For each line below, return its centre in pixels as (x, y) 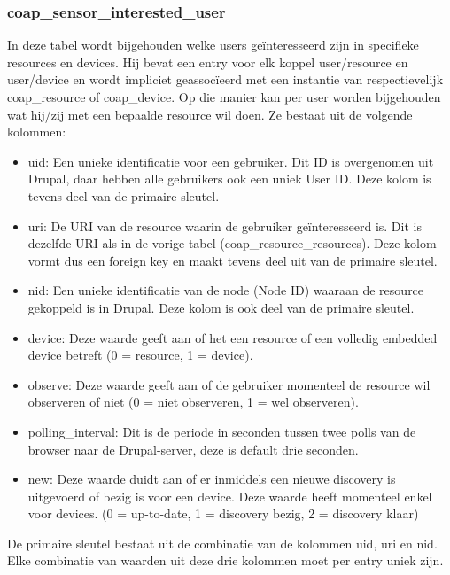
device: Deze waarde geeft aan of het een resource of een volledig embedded (233, 337)
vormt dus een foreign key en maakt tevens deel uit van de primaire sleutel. (233, 260)
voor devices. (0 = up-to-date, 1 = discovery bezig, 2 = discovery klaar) (223, 513)
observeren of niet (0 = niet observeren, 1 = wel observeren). (193, 402)
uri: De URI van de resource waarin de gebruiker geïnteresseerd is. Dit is (225, 225)
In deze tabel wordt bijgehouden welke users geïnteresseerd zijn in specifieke (213, 45)
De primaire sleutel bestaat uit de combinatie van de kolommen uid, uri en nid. (222, 543)
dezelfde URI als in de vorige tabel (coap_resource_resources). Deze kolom (232, 243)
